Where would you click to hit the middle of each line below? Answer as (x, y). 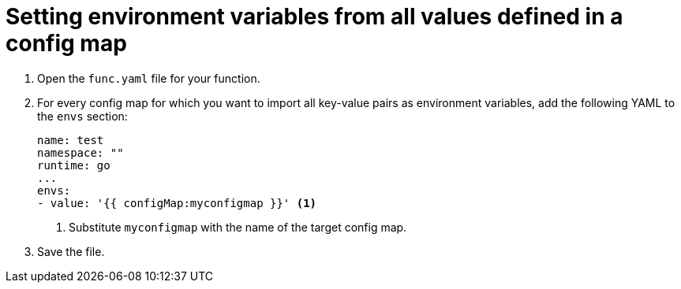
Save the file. (71, 251)
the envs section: (82, 116)
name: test (71, 140)
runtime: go (74, 165)
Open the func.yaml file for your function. (149, 78)
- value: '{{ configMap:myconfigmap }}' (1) (177, 203)
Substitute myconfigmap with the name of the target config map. (238, 227)
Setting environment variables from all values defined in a (314, 17)
